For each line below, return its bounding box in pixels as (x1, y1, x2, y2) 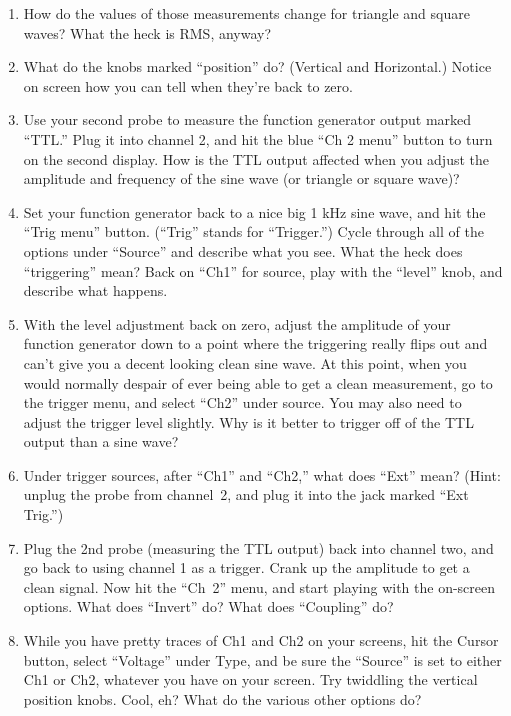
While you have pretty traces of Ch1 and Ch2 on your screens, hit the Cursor (23, 630, 499, 651)
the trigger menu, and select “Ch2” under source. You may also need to (23, 392, 462, 413)
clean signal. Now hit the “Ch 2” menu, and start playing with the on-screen (23, 576, 496, 597)
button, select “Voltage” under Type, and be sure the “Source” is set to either (23, 649, 502, 670)
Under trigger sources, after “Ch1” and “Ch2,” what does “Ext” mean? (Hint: (23, 464, 501, 485)
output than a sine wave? (23, 431, 179, 452)
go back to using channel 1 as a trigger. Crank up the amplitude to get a (23, 557, 470, 578)
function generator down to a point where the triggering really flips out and (23, 333, 488, 354)
